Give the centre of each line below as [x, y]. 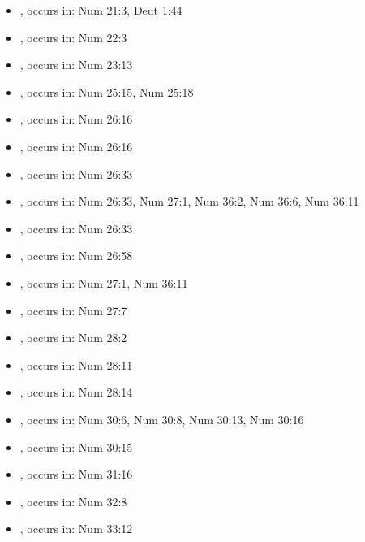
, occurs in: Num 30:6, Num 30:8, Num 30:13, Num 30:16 [162, 419]
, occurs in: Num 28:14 [76, 392]
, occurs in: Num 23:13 [76, 65]
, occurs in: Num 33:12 [76, 529]
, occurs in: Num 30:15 [76, 447]
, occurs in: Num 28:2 [73, 338]
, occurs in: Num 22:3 [73, 37]
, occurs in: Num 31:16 [76, 474]
